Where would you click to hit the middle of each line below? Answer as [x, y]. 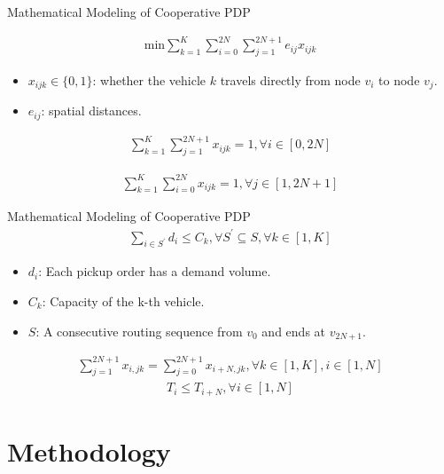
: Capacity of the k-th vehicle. [123, 301]
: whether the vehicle [149, 79]
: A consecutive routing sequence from [139, 331]
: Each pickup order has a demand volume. [155, 271]
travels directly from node [290, 79]
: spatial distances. [91, 111]
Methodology [89, 451]
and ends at [294, 331]
